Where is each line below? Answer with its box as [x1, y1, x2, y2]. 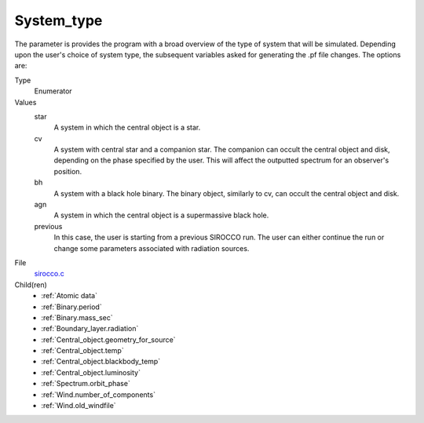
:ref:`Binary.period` [41, 302, 102, 312]
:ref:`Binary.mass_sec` [41, 312, 113, 322]
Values [14, 97, 37, 107]
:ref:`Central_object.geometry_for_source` [41, 334, 176, 345]
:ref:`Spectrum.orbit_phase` [41, 379, 131, 388]
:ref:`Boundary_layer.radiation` [41, 324, 139, 334]
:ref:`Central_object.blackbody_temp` [41, 357, 161, 366]
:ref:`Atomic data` [41, 291, 98, 301]
